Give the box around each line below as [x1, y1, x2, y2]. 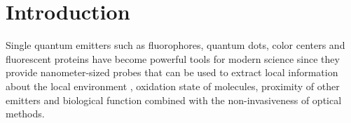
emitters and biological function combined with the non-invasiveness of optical [6, 92, 342, 107]
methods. [6, 106, 45, 121]
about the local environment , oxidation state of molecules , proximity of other [6, 78, 340, 93]
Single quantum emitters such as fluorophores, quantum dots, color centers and [6, 38, 345, 52]
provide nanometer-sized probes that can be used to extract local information [6, 65, 338, 80]
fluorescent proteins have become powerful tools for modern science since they [6, 51, 340, 66]
